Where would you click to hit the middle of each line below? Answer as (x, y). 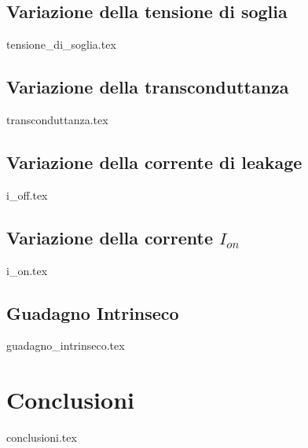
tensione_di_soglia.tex (61, 44)
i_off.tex (27, 195)
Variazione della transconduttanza (148, 87)
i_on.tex (27, 270)
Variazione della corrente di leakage (154, 162)
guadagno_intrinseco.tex (66, 345)
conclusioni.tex (42, 437)
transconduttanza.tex (57, 119)
